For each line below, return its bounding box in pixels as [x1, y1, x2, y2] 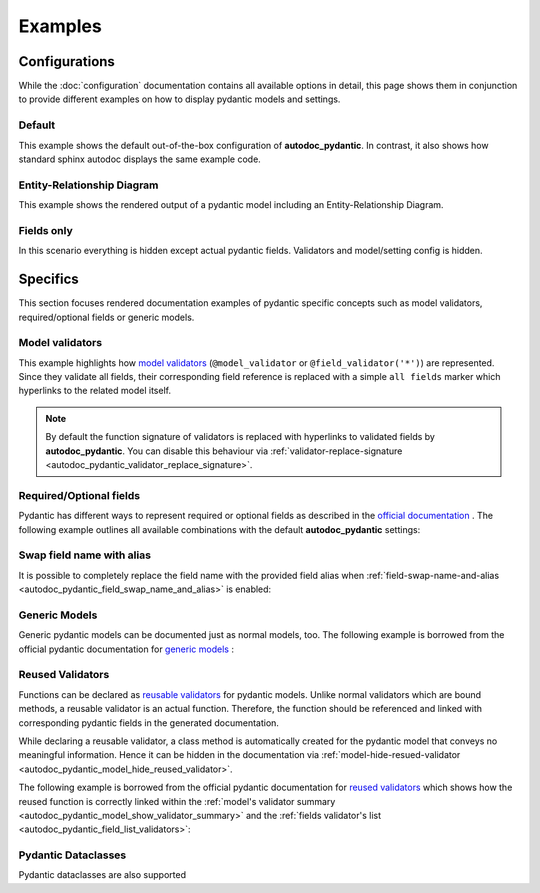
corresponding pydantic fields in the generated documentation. [18, 716, 280, 729]
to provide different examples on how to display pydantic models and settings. [18, 93, 341, 105]
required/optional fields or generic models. [18, 311, 195, 323]
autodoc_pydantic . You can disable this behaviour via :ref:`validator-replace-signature [45, 445, 403, 457]
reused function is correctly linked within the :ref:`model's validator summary [18, 795, 336, 807]
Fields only [18, 223, 74, 237]
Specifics [18, 271, 79, 288]
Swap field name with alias [18, 548, 152, 562]
